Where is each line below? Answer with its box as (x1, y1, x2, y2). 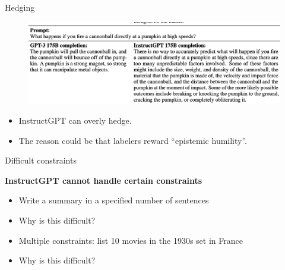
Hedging (5, 1, 35, 13)
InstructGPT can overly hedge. (18, 114, 132, 127)
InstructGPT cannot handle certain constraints (5, 174, 202, 186)
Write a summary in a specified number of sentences (18, 194, 209, 206)
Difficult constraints (5, 154, 77, 167)
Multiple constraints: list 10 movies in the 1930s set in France (18, 234, 243, 246)
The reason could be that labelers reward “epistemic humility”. (18, 134, 247, 146)
